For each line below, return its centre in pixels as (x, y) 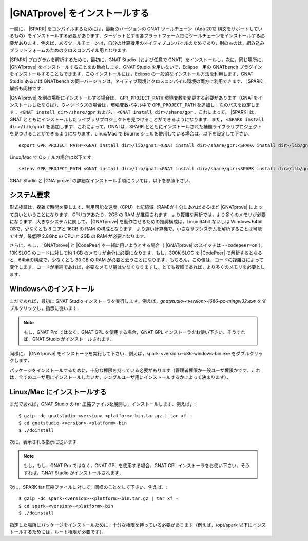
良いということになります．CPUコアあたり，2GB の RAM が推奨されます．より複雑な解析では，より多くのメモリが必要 (140, 214)
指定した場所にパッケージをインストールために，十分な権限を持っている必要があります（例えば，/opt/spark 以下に (131, 525)
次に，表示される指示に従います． (45, 442)
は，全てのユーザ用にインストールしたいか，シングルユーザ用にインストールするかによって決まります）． (120, 377)
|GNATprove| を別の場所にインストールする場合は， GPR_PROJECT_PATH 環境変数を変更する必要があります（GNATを (134, 98)
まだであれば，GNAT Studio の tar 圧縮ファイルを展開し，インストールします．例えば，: (103, 404)
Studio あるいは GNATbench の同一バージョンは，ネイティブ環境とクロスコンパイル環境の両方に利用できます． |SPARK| (137, 81)
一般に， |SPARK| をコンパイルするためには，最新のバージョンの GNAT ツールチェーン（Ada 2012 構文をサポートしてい (136, 29)
